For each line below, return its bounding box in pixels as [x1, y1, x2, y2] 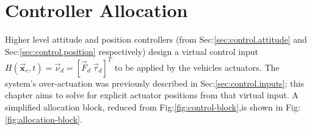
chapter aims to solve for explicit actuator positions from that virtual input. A [5, 88, 299, 101]
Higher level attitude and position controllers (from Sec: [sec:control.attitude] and [5, 33, 307, 46]
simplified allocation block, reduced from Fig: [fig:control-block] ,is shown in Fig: [5, 101, 300, 113]
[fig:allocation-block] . [5, 112, 82, 125]
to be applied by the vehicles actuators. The [114, 60, 280, 73]
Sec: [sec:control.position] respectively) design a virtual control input [5, 45, 259, 57]
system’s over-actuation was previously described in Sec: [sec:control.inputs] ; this [5, 76, 304, 89]
